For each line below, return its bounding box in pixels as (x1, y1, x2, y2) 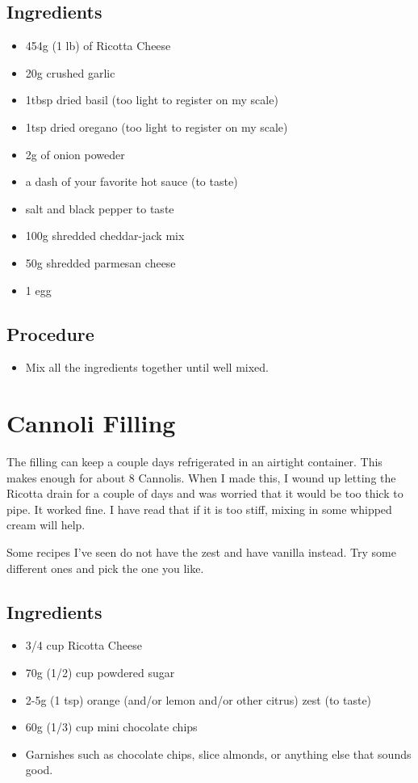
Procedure (6, 321, 94, 346)
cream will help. (6, 516, 86, 533)
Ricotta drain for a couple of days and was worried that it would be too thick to (6, 485, 403, 502)
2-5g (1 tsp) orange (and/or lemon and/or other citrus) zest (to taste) (25, 691, 372, 708)
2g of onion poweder (25, 145, 125, 162)
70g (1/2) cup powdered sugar (25, 664, 175, 681)
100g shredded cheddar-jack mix (25, 227, 185, 244)
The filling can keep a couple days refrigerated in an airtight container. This (6, 453, 382, 470)
